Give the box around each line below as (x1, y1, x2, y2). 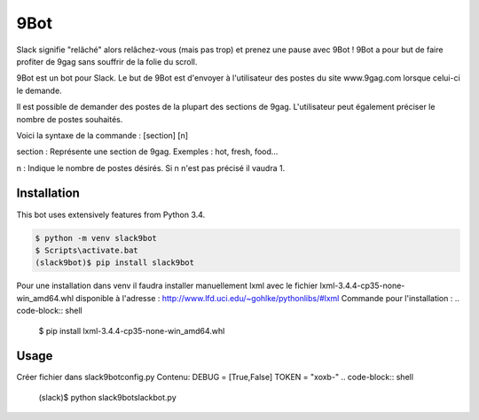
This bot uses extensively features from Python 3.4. (16, 209, 206, 220)
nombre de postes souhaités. (16, 113, 123, 124)
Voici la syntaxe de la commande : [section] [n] (16, 129, 189, 141)
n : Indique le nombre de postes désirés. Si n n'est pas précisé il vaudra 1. (16, 162, 286, 173)
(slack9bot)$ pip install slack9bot (35, 258, 195, 268)
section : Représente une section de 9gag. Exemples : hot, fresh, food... (16, 146, 279, 157)
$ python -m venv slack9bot (35, 233, 157, 243)
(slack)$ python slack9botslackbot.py (38, 392, 177, 402)
